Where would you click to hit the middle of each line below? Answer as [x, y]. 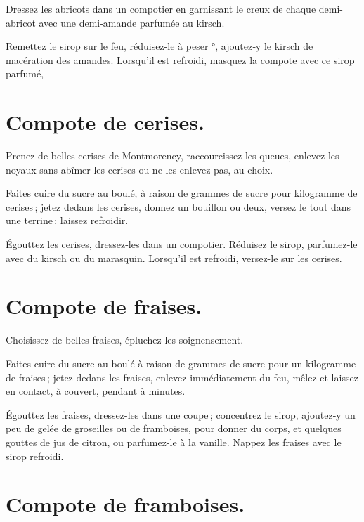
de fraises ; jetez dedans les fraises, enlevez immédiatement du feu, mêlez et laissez [182, 377]
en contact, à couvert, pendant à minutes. [96, 391]
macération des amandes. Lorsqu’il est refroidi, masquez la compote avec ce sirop [180, 59]
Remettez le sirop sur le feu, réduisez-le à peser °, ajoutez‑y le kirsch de [160, 46]
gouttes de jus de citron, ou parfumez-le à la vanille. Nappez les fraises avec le [174, 442]
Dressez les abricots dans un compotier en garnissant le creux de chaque [161, 8]
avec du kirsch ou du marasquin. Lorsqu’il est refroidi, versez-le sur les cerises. [174, 257]
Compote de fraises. [104, 306]
